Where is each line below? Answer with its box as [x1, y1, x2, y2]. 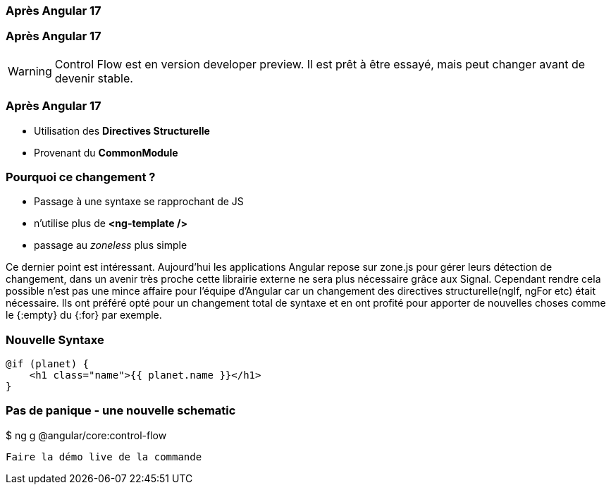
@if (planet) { [6, 358, 90, 369]
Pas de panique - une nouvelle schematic [6, 403, 236, 418]
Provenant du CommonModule [34, 146, 178, 159]
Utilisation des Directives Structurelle [34, 124, 210, 137]
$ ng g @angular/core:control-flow [6, 429, 167, 441]
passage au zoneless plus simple [34, 239, 187, 252]
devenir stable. [54, 71, 133, 85]
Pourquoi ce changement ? [6, 169, 156, 184]
